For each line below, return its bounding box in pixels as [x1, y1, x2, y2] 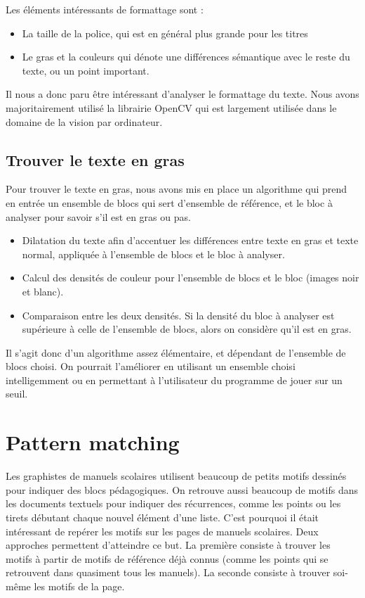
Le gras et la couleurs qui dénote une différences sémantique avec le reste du [22, 49, 350, 64]
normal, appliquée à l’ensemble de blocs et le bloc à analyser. [22, 246, 285, 261]
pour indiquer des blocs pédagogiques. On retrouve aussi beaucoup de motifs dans [6, 482, 359, 497]
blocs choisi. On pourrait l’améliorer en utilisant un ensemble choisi [6, 359, 296, 374]
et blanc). [22, 284, 64, 298]
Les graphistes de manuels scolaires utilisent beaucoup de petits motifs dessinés [6, 469, 347, 483]
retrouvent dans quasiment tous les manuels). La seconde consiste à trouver [6, 565, 331, 580]
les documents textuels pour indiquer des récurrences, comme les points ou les [6, 496, 341, 511]
